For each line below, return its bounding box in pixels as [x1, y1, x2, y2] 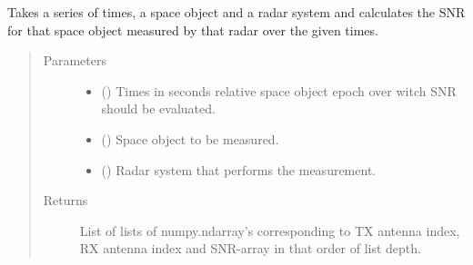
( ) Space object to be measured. [101, 129, 279, 148]
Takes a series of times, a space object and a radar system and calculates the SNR [7, 3, 466, 21]
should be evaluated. [101, 99, 216, 118]
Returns [43, 191, 88, 210]
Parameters [43, 51, 106, 70]
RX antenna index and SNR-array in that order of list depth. [79, 239, 421, 258]
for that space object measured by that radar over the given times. [7, 20, 378, 39]
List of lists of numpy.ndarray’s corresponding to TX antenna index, [79, 221, 460, 240]
